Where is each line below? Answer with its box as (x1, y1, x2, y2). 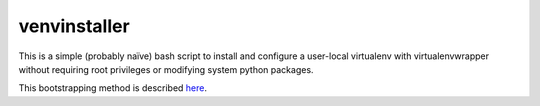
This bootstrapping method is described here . (18, 82, 208, 94)
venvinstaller (18, 15, 130, 37)
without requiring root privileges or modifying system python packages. (18, 63, 314, 75)
